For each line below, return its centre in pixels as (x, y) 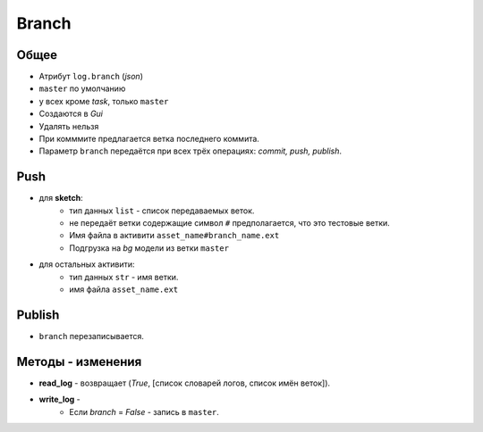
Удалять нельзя (69, 126)
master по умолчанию (82, 88)
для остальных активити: (87, 264)
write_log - (59, 399)
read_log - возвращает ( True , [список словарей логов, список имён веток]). (185, 383)
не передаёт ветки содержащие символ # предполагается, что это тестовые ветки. (230, 223)
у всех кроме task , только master (104, 101)
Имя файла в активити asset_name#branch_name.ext (174, 236)
